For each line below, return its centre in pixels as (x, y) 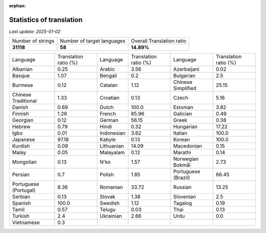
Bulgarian (184, 76)
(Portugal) (24, 190)
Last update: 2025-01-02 (35, 31)
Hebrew (21, 127)
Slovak (108, 197)
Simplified (185, 88)
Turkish (21, 216)
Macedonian (188, 146)
